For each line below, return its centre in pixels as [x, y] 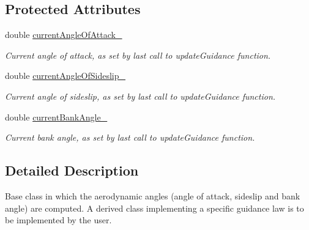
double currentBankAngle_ [56, 117]
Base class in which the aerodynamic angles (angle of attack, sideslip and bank [153, 195]
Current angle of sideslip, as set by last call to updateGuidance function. [140, 96]
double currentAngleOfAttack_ [64, 35]
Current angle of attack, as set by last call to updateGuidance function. [138, 55]
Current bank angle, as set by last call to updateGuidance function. [130, 137]
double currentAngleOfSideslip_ [65, 76]
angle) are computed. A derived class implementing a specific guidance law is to [154, 208]
